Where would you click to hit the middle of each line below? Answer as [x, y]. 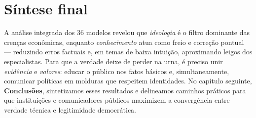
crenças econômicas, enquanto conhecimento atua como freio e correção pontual [124, 42]
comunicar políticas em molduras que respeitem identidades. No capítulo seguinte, [128, 81]
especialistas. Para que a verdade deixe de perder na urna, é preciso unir [113, 61]
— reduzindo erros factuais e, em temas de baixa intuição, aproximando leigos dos [128, 52]
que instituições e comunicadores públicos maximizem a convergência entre [117, 100]
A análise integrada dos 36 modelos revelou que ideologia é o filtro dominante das [127, 32]
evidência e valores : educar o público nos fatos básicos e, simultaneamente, [117, 71]
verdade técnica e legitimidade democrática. [70, 109]
